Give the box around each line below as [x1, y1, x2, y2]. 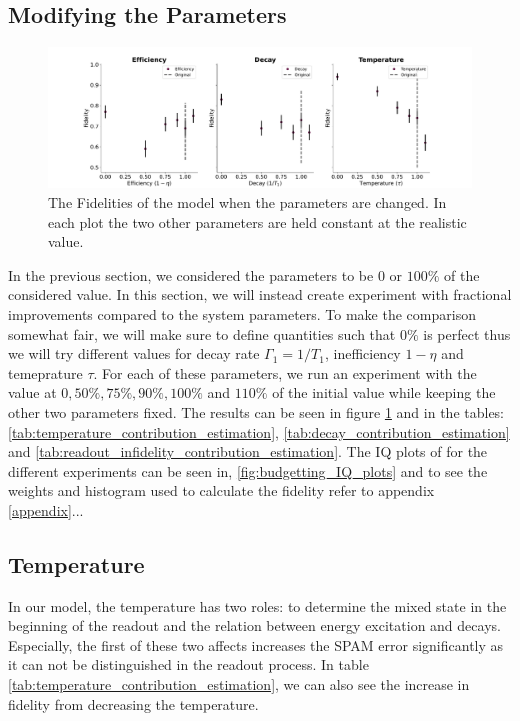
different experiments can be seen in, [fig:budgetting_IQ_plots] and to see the [8, 460, 488, 481]
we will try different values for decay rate [8, 343, 260, 364]
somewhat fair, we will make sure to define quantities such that [8, 323, 396, 344]
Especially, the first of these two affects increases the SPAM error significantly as [8, 634, 504, 655]
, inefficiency [324, 343, 401, 364]
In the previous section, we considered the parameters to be [8, 264, 374, 285]
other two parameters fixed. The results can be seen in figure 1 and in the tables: [8, 401, 505, 422]
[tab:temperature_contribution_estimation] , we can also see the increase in [8, 674, 470, 695]
